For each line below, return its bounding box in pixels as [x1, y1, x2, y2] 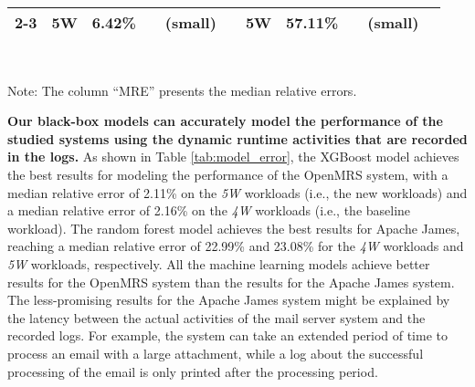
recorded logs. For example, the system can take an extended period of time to [7, 326, 448, 345]
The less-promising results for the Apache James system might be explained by [7, 290, 450, 309]
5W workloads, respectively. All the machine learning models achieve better [7, 254, 430, 273]
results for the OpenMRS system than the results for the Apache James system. [7, 272, 455, 291]
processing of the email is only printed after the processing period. [7, 361, 378, 381]
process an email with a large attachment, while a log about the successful [7, 343, 424, 362]
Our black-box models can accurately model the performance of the [7, 111, 443, 131]
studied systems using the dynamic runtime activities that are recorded [7, 129, 468, 148]
